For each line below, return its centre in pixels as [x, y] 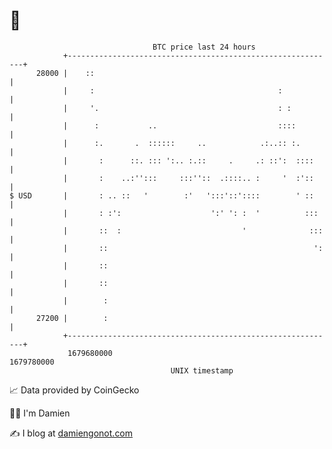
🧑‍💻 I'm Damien [40, 413]
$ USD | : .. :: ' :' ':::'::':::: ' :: [161, 195]
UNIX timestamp [202, 370]
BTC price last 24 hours [204, 47]
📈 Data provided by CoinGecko [74, 390]
